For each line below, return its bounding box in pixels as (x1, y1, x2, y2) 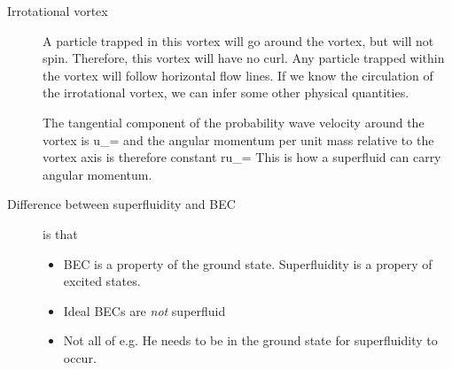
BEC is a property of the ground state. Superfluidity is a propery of (63, 254, 433, 273)
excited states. (63, 272, 141, 290)
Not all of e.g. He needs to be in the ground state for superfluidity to (63, 331, 438, 350)
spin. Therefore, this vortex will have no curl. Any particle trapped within (43, 49, 445, 67)
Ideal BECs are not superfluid (63, 301, 226, 320)
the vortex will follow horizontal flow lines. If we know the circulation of (43, 66, 433, 84)
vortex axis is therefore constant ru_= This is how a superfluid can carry (43, 148, 441, 166)
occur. (63, 348, 97, 366)
